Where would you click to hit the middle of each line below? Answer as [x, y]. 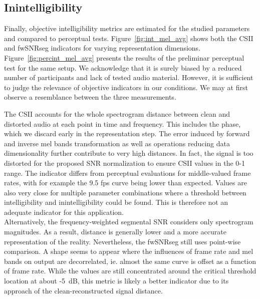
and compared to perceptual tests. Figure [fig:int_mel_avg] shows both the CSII [129, 38]
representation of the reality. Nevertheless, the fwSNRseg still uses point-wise [122, 241]
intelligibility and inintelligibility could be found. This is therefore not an [116, 202]
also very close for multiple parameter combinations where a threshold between [125, 192]
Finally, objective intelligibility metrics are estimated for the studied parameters [127, 28]
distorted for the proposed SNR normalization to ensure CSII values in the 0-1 [124, 163]
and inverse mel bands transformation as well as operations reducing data [117, 143]
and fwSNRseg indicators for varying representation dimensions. [102, 48]
